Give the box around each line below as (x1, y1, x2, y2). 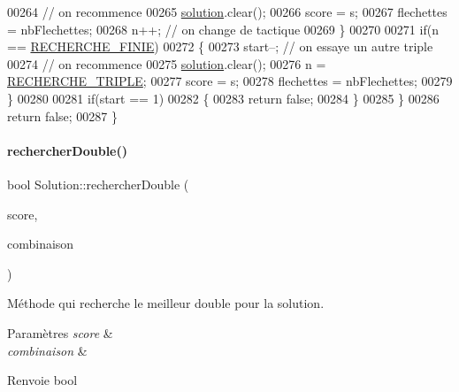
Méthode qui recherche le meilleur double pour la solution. (7, 294, 325, 312)
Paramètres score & (7, 323, 113, 342)
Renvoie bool (7, 371, 78, 389)
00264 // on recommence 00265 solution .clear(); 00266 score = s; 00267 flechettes (7, 3, 448, 20)
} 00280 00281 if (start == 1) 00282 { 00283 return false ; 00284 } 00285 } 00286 (7, 88, 440, 107)
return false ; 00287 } (7, 106, 119, 125)
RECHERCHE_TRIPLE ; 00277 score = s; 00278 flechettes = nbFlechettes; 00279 (7, 72, 453, 90)
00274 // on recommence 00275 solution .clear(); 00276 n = (7, 54, 326, 73)
